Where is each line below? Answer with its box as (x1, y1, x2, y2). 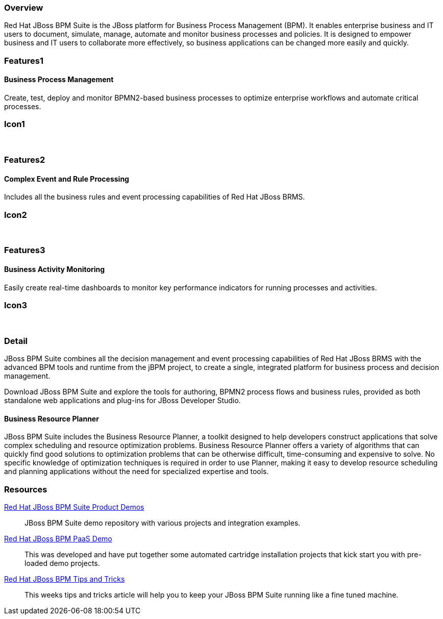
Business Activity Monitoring (4, 265, 105, 274)
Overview (4, 3, 43, 13)
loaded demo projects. (24, 559, 100, 568)
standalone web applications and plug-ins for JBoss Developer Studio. (4, 396, 241, 405)
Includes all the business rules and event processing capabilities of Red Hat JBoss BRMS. (4, 192, 305, 202)
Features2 (4, 155, 45, 165)
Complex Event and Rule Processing (4, 174, 129, 183)
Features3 (4, 245, 45, 256)
